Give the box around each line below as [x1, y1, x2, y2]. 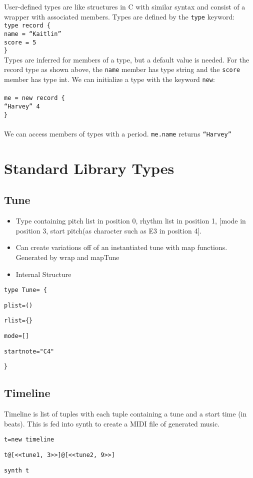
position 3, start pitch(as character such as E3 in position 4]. [15, 225, 202, 235]
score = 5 [4, 38, 36, 46]
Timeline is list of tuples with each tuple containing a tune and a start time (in [4, 408, 247, 419]
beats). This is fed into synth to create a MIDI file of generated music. [4, 418, 220, 428]
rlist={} [4, 317, 33, 324]
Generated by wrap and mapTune [15, 251, 119, 262]
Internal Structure [15, 268, 71, 279]
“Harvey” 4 [4, 103, 40, 110]
